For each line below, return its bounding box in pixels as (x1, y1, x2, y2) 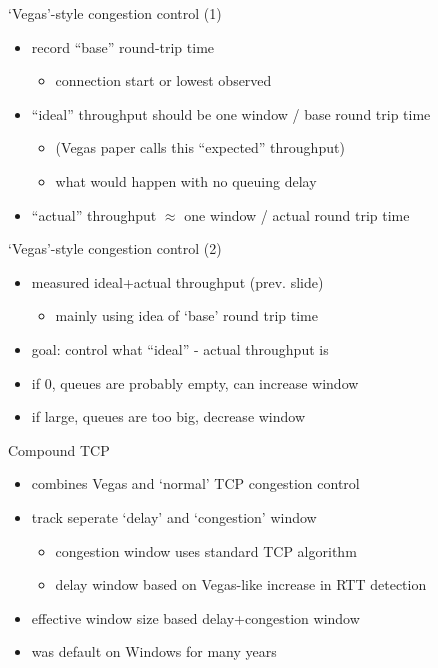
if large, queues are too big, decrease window (31, 406, 306, 427)
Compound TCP (8, 439, 110, 460)
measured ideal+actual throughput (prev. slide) (31, 271, 324, 292)
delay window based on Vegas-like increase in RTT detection (55, 574, 427, 595)
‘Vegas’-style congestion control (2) (8, 238, 222, 259)
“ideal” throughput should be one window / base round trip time (31, 103, 431, 124)
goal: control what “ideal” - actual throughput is (31, 338, 329, 359)
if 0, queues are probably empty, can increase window (31, 372, 359, 393)
